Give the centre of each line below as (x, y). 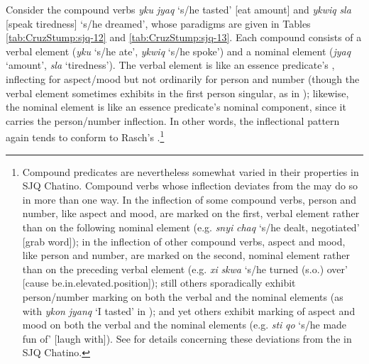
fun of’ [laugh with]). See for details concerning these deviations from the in (187, 338)
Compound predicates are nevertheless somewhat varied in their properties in (191, 171)
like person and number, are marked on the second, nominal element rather (186, 255)
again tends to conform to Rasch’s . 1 (85, 136)
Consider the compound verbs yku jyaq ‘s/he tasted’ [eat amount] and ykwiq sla (178, 9)
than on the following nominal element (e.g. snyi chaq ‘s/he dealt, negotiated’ (191, 227)
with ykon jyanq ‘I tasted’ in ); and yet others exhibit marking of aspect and (189, 310)
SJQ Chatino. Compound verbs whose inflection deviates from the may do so (190, 186)
